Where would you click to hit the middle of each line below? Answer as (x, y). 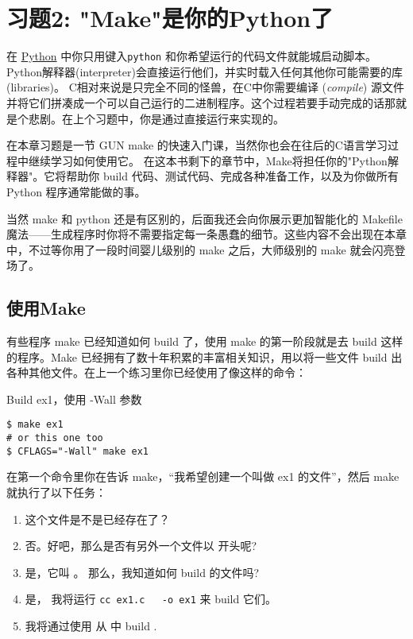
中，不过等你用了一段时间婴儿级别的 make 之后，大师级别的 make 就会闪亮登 (206, 249)
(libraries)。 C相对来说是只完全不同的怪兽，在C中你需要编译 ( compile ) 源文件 (205, 87)
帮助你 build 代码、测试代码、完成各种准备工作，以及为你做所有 (232, 176)
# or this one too (55, 438)
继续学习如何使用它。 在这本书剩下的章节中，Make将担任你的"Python (208, 160)
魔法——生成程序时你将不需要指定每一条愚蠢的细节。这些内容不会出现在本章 (206, 234)
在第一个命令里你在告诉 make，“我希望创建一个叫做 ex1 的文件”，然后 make (203, 476)
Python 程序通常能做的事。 (76, 191)
